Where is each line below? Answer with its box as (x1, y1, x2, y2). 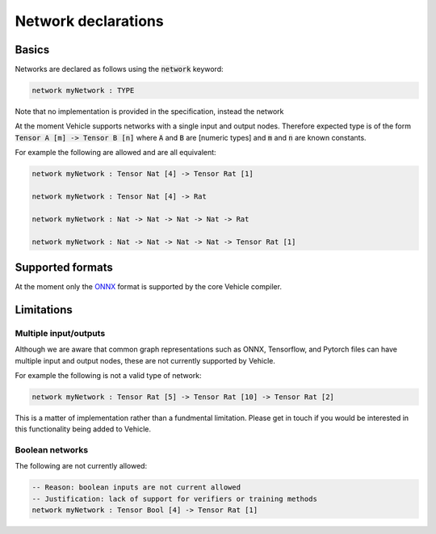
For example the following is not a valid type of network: (15, 370, 202, 380)
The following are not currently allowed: (15, 461, 148, 471)
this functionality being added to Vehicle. (15, 424, 151, 434)
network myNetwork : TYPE (31, 86, 135, 95)
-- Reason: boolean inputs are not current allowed (31, 483, 241, 492)
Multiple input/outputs (15, 327, 106, 338)
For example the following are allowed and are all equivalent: (15, 148, 217, 158)
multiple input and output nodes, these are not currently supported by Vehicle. (15, 355, 276, 365)
